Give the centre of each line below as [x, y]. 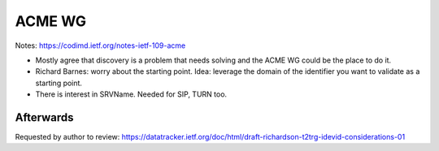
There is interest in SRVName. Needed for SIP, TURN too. [131, 94]
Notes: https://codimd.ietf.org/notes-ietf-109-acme [100, 45]
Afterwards [44, 117]
